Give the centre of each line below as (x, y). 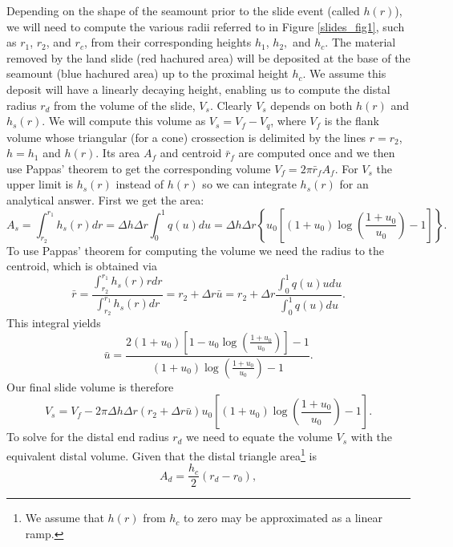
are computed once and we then (317, 153)
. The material (360, 42)
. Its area (118, 153)
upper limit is (40, 184)
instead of (140, 184)
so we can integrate (249, 184)
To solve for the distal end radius (88, 437)
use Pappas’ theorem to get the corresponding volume (139, 168)
